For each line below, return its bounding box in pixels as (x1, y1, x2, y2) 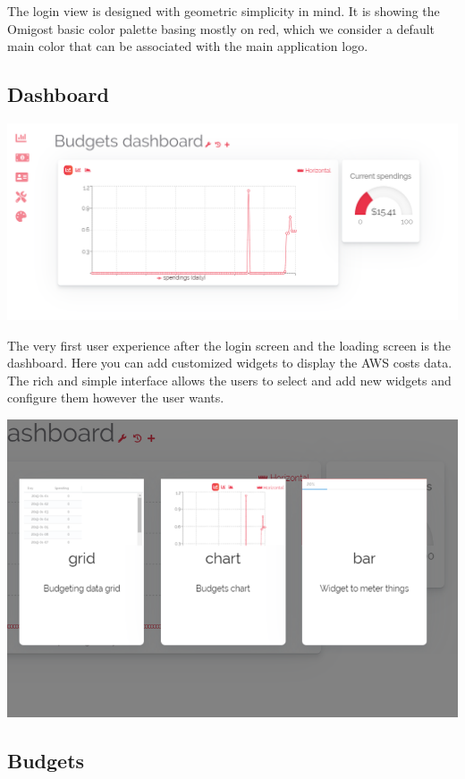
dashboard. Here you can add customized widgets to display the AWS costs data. (7, 353, 452, 372)
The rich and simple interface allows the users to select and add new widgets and (7, 370, 452, 389)
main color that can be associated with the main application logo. (7, 37, 368, 55)
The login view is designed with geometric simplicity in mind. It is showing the (7, 2, 440, 20)
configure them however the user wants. (7, 388, 224, 407)
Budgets (7, 746, 85, 774)
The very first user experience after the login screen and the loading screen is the (7, 335, 452, 354)
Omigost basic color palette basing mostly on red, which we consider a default (7, 19, 435, 38)
